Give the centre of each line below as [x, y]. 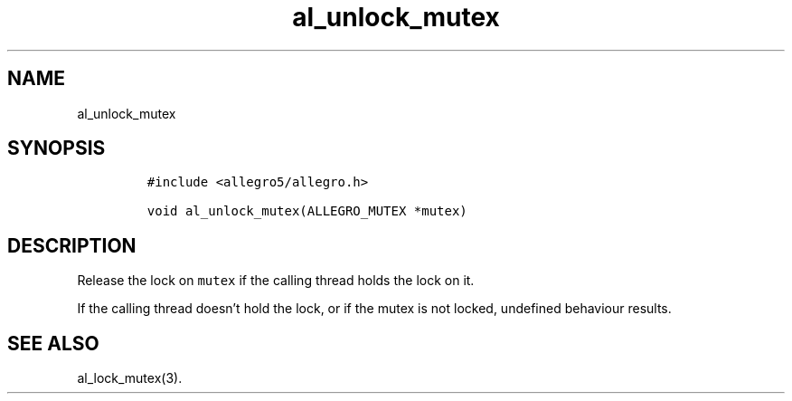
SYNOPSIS [57, 148]
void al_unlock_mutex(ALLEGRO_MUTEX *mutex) [307, 211]
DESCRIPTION [72, 245]
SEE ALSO [53, 343]
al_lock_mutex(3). [130, 378]
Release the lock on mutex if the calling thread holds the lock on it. [276, 281]
